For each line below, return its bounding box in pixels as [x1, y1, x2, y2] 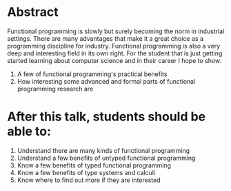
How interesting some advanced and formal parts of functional [17, 77, 196, 85]
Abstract [7, 4, 59, 20]
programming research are [17, 84, 94, 93]
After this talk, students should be [7, 109, 206, 125]
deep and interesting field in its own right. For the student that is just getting [7, 49, 223, 57]
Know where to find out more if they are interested [17, 176, 161, 184]
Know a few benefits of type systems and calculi [17, 168, 156, 176]
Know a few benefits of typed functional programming [17, 161, 171, 170]
